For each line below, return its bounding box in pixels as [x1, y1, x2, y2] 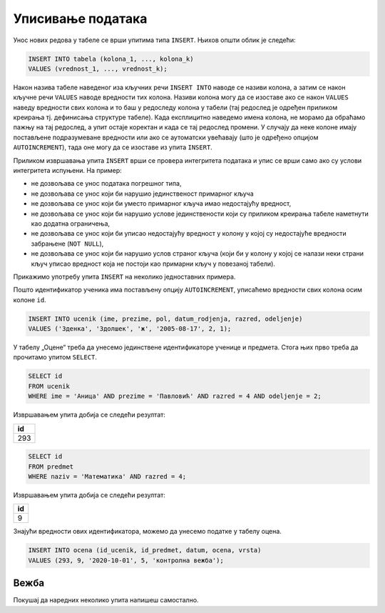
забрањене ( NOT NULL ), [31, 239, 104, 248]
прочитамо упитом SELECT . [13, 353, 98, 362]
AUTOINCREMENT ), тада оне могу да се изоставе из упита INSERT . [13, 143, 213, 151]
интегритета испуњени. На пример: [13, 166, 123, 175]
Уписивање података [13, 11, 148, 26]
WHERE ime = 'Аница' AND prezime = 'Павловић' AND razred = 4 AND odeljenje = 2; [28, 392, 322, 400]
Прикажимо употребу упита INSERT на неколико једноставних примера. [13, 272, 236, 281]
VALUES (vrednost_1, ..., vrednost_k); [28, 64, 168, 73]
